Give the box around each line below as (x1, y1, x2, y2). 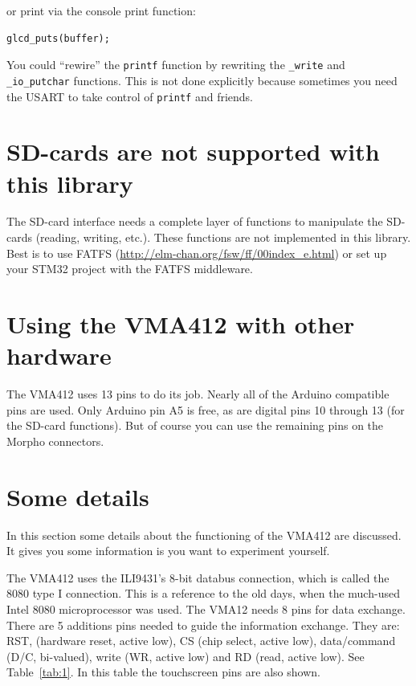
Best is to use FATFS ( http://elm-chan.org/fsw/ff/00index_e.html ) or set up (6, 244, 387, 261)
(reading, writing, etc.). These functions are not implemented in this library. (35, 229, 411, 246)
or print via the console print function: (6, 2, 196, 18)
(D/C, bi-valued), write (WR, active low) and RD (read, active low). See (6, 647, 365, 664)
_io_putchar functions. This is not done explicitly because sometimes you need (6, 71, 398, 88)
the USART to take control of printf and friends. (6, 88, 253, 104)
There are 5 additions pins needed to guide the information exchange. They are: (6, 616, 400, 633)
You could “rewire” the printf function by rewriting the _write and (6, 56, 345, 73)
